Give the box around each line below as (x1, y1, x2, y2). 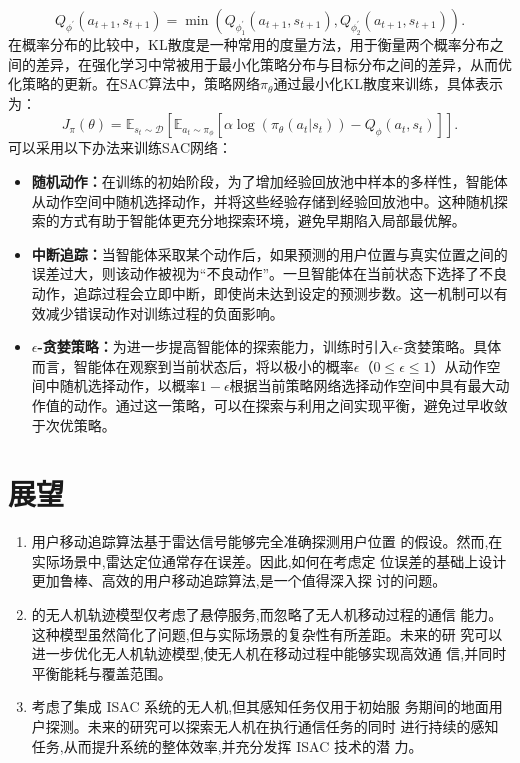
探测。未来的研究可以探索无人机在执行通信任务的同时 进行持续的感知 (45, 715, 499, 736)
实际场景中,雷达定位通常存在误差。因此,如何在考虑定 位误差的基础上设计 (31, 550, 507, 571)
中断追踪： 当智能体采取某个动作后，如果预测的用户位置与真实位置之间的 (31, 243, 508, 264)
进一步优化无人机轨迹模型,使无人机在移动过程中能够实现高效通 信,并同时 (31, 643, 507, 664)
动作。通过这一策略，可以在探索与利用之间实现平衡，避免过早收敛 (73, 394, 508, 415)
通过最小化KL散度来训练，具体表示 (273, 73, 504, 94)
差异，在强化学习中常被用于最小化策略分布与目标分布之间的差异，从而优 (35, 53, 512, 74)
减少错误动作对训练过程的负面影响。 (45, 302, 284, 323)
